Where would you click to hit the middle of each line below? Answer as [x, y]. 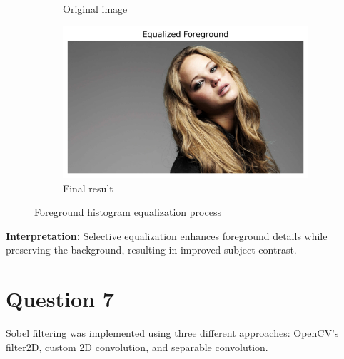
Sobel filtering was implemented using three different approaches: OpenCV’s [172, 333]
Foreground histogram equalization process [128, 212]
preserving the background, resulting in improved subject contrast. [151, 250]
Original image [95, 9]
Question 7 [60, 299]
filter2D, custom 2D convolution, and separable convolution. [137, 347]
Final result [88, 188]
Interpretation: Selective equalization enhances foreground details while [167, 235]
